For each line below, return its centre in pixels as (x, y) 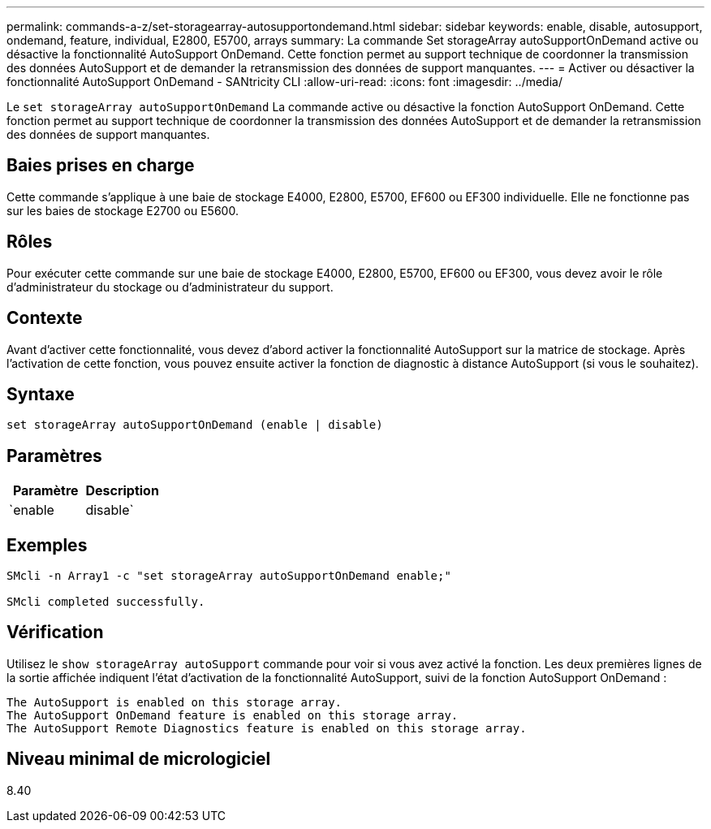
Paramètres (54, 456)
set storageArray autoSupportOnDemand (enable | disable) (195, 425)
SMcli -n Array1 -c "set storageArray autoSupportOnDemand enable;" (229, 576)
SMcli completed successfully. (106, 602)
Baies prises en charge (101, 166)
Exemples (47, 545)
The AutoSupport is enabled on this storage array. (175, 702)
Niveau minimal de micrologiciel (139, 759)
